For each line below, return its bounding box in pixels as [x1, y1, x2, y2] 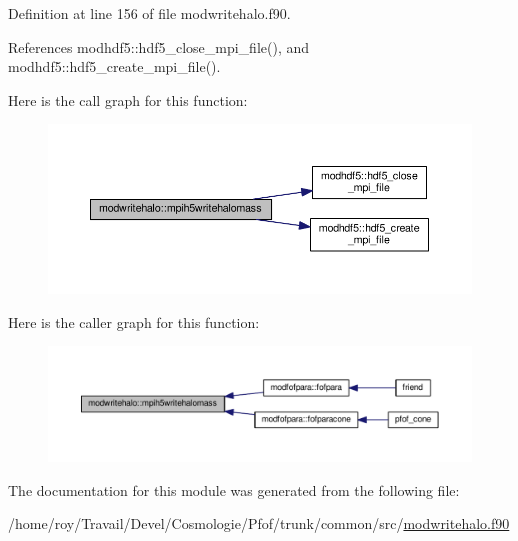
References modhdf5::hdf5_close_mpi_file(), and [8, 36, 310, 57]
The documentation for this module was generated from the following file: [8, 479, 460, 500]
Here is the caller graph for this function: [8, 311, 260, 332]
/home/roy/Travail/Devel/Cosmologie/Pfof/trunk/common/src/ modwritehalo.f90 [8, 513, 510, 534]
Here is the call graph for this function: [8, 89, 248, 110]
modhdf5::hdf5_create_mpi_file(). [8, 56, 221, 77]
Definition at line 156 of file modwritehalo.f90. [8, 3, 291, 23]
